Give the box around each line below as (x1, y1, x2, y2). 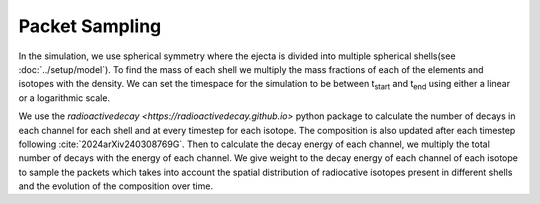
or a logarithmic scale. (18, 91, 110, 104)
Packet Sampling (18, 15, 162, 37)
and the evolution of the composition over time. (18, 180, 214, 192)
